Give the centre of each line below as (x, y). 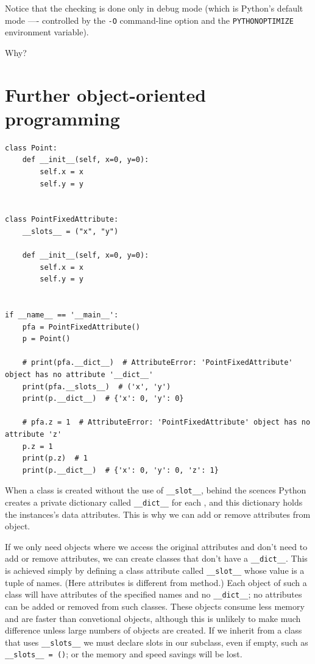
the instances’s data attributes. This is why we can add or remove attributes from (158, 514)
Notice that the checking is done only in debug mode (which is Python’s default (154, 8)
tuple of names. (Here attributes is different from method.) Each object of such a (156, 582)
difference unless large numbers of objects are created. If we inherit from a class (154, 630)
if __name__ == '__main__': (62, 315)
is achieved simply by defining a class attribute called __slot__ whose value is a (155, 570)
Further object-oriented (106, 94)
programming (62, 118)
